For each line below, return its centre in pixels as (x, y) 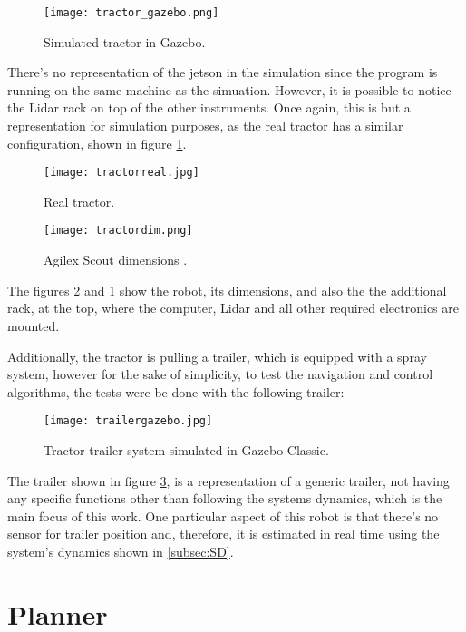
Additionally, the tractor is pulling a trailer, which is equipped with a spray (217, 356)
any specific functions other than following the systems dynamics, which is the (225, 498)
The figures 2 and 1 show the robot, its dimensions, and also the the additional (227, 290)
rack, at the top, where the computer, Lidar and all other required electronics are (233, 308)
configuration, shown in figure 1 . (97, 143)
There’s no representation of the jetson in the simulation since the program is (223, 72)
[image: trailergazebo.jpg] (128, 421)
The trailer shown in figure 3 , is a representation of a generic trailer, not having (228, 480)
